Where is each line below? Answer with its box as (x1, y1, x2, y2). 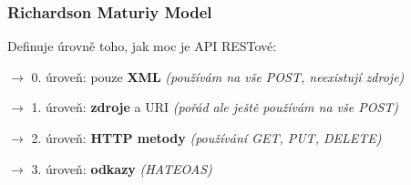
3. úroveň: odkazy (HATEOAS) (31, 159, 212, 178)
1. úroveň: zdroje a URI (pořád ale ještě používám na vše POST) (31, 98, 399, 117)
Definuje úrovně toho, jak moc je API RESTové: (7, 36, 277, 56)
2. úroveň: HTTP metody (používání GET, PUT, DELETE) (31, 128, 382, 147)
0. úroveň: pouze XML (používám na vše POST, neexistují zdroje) (31, 67, 405, 86)
